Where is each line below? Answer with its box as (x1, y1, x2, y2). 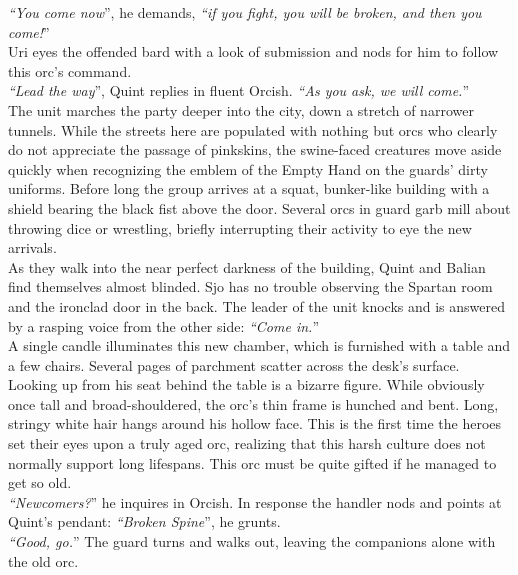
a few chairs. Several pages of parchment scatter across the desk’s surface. (8, 354, 460, 375)
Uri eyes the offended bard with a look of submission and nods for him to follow (8, 41, 499, 62)
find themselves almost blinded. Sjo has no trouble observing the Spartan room (8, 276, 493, 297)
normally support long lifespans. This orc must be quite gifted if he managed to (8, 452, 497, 473)
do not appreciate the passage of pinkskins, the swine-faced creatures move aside (8, 139, 502, 160)
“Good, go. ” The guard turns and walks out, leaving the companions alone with (8, 531, 496, 552)
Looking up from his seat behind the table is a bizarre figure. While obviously (8, 374, 485, 395)
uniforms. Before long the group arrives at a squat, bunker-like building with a (8, 178, 490, 199)
